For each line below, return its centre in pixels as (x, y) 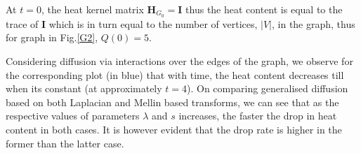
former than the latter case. (65, 143)
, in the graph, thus (313, 23)
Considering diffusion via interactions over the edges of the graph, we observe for (179, 61)
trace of (22, 23)
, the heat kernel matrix (92, 9)
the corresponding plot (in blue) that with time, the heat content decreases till (175, 74)
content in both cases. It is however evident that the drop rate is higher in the (174, 130)
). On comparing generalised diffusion (268, 88)
